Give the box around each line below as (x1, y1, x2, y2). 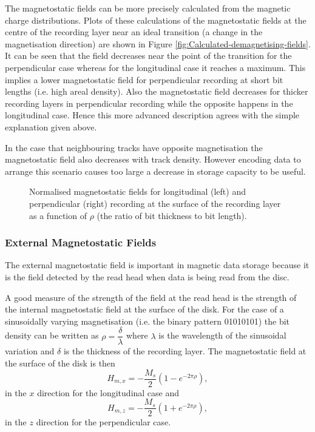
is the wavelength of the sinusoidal (158, 329, 286, 342)
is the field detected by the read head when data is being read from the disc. (5, 270, 290, 283)
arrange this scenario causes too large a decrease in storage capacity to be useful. (5, 164, 306, 177)
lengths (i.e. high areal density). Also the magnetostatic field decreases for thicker (5, 85, 308, 98)
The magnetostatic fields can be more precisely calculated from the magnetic (5, 2, 291, 14)
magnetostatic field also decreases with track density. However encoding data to (5, 153, 301, 166)
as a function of (29, 209, 87, 221)
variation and (5, 345, 55, 357)
